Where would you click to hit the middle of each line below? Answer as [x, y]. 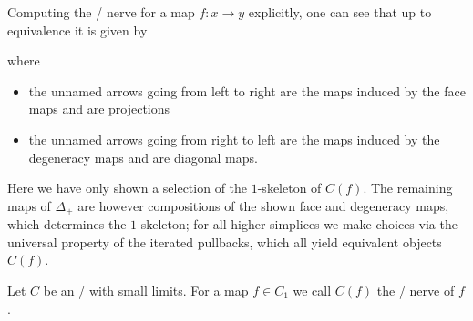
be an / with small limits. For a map [146, 290]
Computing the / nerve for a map [101, 12]
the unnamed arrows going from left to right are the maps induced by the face [247, 90]
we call [312, 290]
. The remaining [408, 188]
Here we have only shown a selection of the [128, 188]
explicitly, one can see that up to [340, 12]
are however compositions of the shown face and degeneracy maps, [263, 205]
